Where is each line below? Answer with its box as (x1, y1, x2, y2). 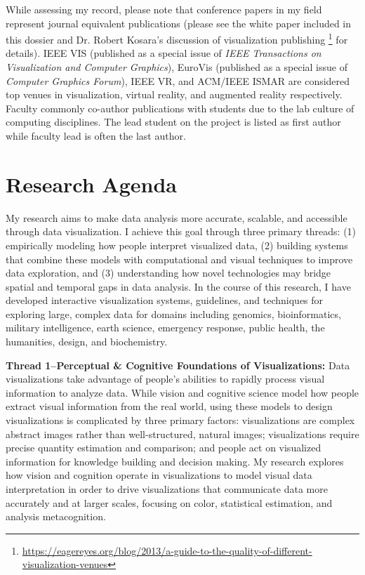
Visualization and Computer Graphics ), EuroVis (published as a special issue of (6, 60, 347, 74)
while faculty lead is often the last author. (6, 128, 186, 143)
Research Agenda (6, 169, 177, 198)
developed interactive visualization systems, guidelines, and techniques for (6, 293, 324, 308)
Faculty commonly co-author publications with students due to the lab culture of (6, 100, 354, 115)
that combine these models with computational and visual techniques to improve (6, 251, 353, 266)
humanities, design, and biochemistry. (6, 334, 168, 349)
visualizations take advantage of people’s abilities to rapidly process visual (6, 371, 325, 386)
